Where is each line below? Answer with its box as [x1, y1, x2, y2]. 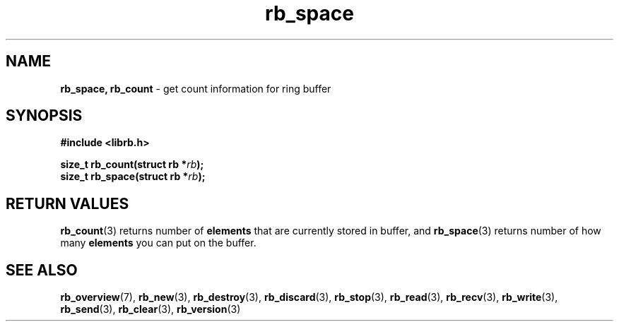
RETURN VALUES [6, 194, 129, 213]
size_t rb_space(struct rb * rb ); [60, 170, 206, 183]
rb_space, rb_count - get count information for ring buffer [60, 82, 331, 95]
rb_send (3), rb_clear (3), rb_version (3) [60, 303, 241, 316]
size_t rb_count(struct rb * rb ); [60, 158, 204, 171]
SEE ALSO [6, 261, 78, 279]
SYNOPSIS [6, 107, 83, 125]
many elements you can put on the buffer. [60, 237, 257, 249]
